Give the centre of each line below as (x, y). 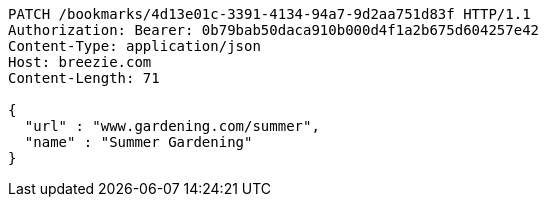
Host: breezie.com (80, 62)
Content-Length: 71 (84, 78)
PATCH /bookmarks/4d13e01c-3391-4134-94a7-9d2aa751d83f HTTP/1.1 (269, 14)
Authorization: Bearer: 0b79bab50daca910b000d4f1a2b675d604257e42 (274, 30)
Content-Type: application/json (134, 46)
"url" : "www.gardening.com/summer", (172, 126)
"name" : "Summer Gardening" (138, 142)
